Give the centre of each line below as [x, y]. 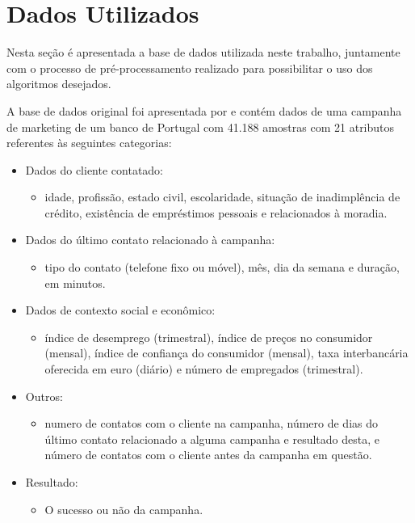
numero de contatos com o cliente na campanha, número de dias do [212, 423]
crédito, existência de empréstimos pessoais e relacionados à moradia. [216, 212]
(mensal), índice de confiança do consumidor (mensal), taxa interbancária [226, 353]
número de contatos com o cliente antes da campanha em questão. [208, 455]
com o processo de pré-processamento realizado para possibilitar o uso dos [190, 67]
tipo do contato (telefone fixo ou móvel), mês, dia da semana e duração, [222, 267]
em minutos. [75, 283]
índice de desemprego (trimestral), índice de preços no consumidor [209, 337]
